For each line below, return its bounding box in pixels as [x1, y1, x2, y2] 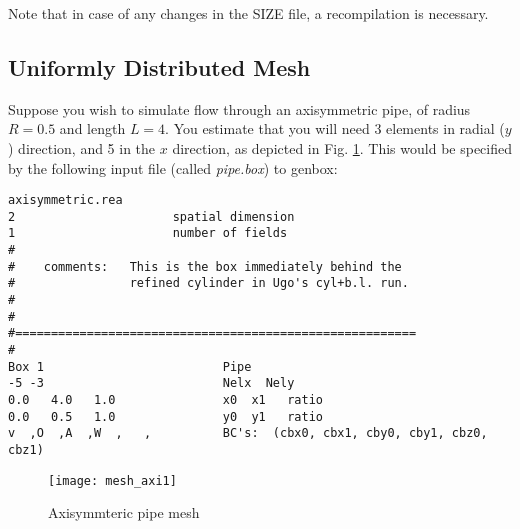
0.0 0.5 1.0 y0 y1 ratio [8, 409, 323, 424]
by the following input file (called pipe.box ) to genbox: [8, 157, 338, 178]
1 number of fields [8, 226, 288, 241]
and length [59, 118, 126, 139]
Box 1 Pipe [8, 359, 252, 374]
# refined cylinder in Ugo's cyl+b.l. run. [8, 276, 409, 291]
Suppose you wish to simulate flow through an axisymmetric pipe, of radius [8, 98, 471, 119]
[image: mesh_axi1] [48, 473, 177, 488]
